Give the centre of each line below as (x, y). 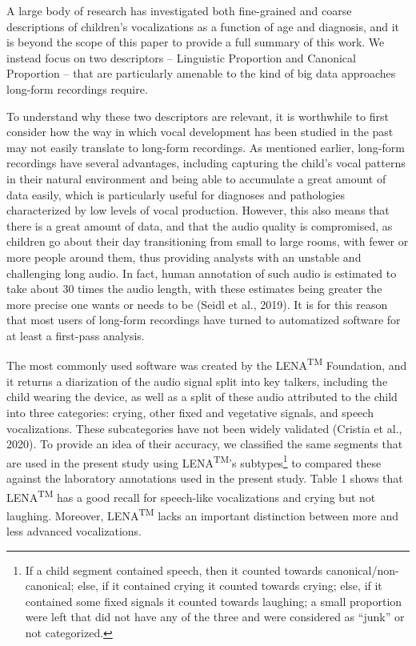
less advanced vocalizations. (74, 531)
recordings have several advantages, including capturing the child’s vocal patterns (206, 163)
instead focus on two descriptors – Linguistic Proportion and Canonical (181, 57)
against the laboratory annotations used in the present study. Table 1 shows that (205, 477)
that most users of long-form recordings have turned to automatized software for (204, 320)
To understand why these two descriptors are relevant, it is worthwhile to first (198, 116)
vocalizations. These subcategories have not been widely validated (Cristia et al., (204, 428)
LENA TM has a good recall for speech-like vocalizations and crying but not (191, 496)
